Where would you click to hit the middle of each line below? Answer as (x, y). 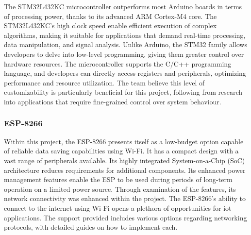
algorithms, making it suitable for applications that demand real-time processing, (125, 35)
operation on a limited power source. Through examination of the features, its (120, 189)
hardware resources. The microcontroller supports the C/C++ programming (118, 63)
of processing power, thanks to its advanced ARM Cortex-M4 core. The (110, 16)
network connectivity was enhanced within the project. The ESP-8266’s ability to (125, 198)
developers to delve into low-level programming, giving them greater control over (124, 54)
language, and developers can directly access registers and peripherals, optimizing (125, 73)
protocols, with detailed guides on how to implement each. (91, 227)
